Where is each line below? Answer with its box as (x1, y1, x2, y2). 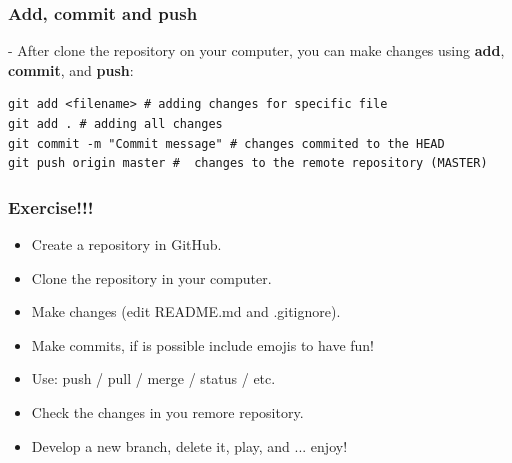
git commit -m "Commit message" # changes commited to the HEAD (8, 136, 445, 151)
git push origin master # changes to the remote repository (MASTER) (8, 156, 488, 171)
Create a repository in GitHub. (31, 234, 222, 254)
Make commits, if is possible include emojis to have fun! (31, 334, 374, 355)
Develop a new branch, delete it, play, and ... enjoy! (31, 435, 348, 456)
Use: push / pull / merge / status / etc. (31, 368, 276, 389)
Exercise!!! (8, 194, 94, 219)
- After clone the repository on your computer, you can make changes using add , (8, 40, 505, 61)
